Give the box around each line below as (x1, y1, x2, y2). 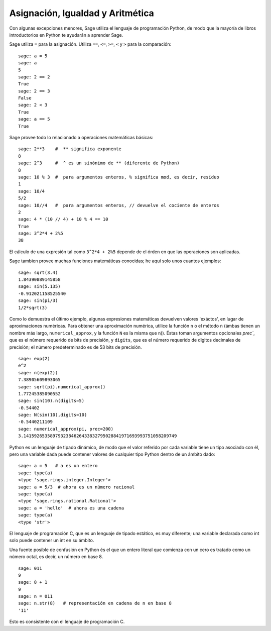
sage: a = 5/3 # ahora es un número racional (18, 484, 135, 490)
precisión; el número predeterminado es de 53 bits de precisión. (9, 344, 142, 350)
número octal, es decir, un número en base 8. (9, 554, 103, 560)
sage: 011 (18, 565, 42, 571)
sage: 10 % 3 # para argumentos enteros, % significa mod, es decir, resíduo (18, 174, 219, 180)
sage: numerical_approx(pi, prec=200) (18, 426, 114, 432)
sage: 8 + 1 (18, 579, 48, 585)
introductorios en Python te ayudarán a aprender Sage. (9, 32, 123, 38)
